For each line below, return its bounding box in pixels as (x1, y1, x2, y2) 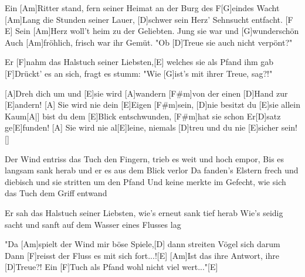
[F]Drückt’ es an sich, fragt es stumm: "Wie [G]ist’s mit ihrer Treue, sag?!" (5, 67, 273, 79)
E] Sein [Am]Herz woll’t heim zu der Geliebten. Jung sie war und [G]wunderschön (5, 25, 299, 37)
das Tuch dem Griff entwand (5, 187, 107, 199)
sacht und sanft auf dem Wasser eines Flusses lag (5, 218, 181, 230)
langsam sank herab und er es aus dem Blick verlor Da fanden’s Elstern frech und (5, 164, 299, 176)
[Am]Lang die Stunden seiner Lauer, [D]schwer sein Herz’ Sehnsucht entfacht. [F (5, 13, 293, 25)
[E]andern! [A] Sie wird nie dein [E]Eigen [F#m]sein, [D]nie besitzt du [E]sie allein (5, 98, 300, 111)
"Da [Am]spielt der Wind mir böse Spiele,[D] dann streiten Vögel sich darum (5, 238, 280, 250)
